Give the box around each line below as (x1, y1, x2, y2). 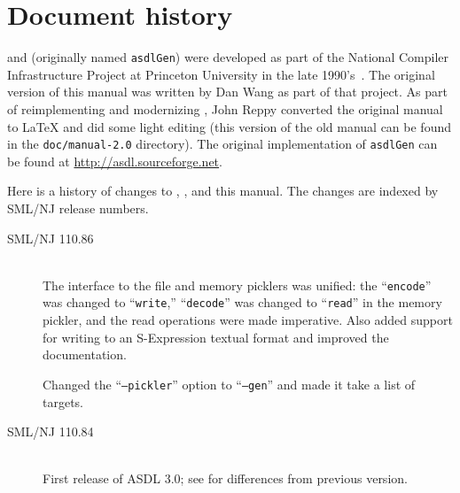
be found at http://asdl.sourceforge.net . (7, 151, 222, 170)
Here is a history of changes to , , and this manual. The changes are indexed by (7, 181, 439, 200)
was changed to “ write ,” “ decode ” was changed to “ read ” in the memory (43, 293, 442, 312)
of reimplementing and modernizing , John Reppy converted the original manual (7, 99, 443, 118)
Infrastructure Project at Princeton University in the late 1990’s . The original (7, 65, 435, 83)
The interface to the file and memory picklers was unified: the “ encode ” (43, 275, 432, 294)
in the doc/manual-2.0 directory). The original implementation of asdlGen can (7, 135, 438, 153)
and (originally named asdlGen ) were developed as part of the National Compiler (7, 48, 448, 66)
